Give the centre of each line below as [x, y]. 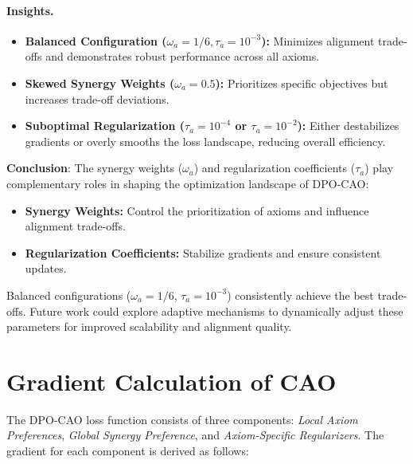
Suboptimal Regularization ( [105, 126]
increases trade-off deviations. [97, 98]
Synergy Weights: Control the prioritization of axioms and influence [197, 210]
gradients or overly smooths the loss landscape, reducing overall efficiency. [205, 141]
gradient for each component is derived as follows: [128, 451]
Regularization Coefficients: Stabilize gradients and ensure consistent [203, 252]
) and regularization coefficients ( [275, 168]
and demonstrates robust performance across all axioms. [183, 56]
